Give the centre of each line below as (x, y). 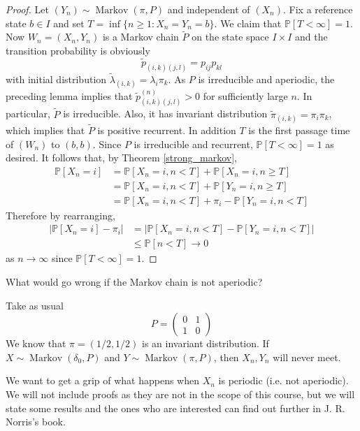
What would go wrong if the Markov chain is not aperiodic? (134, 282)
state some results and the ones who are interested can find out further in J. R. (175, 408)
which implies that (45, 130)
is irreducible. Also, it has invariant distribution (165, 114)
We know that (36, 343)
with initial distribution (56, 79)
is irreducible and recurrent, (193, 144)
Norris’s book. (36, 422)
